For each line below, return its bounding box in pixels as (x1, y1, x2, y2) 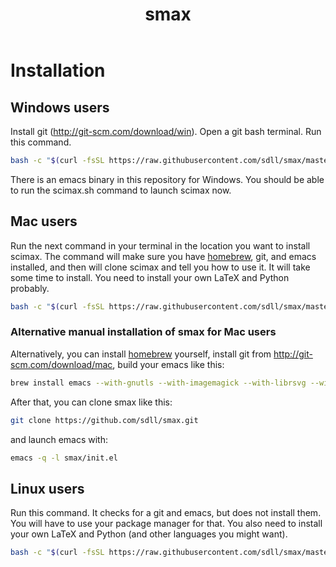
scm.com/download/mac (10, 358, 113, 370)
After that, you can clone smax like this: (10, 396, 173, 408)
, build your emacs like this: (112, 358, 225, 370)
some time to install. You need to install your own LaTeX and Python (10, 271, 290, 283)
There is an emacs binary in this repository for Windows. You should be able (10, 173, 325, 185)
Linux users (10, 480, 85, 497)
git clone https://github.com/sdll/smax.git (10, 415, 199, 425)
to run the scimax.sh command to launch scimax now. (10, 184, 232, 196)
